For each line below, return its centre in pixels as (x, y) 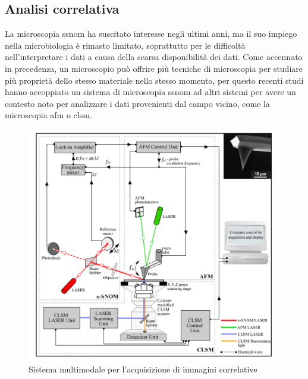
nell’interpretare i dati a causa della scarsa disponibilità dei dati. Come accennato (154, 57)
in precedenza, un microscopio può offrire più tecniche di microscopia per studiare (154, 68)
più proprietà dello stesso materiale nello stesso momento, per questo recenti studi (154, 80)
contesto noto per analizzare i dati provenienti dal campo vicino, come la (137, 103)
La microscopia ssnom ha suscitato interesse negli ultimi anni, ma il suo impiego (151, 34)
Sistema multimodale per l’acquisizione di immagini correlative (143, 369)
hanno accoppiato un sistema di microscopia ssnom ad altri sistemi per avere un (150, 92)
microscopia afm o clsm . (48, 115)
